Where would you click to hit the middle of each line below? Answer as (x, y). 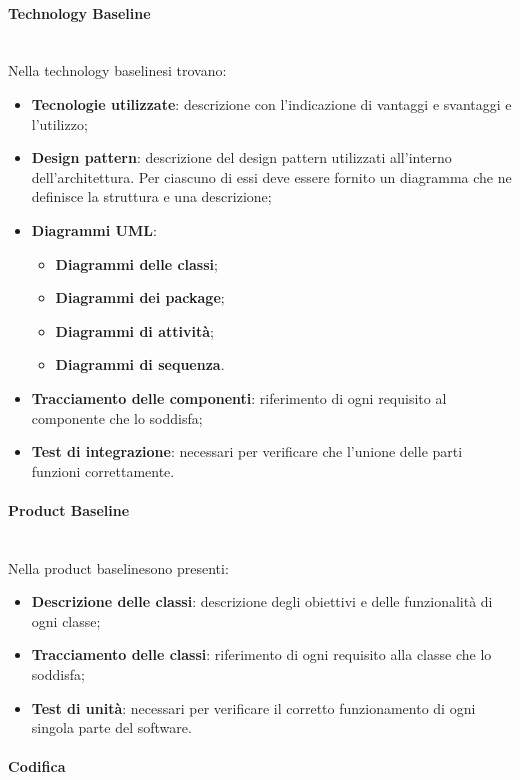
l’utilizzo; (59, 123)
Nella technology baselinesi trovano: (117, 70)
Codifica (37, 766)
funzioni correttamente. (103, 470)
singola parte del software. (111, 727)
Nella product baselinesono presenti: (118, 567)
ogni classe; (66, 620)
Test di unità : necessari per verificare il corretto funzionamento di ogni (253, 707)
